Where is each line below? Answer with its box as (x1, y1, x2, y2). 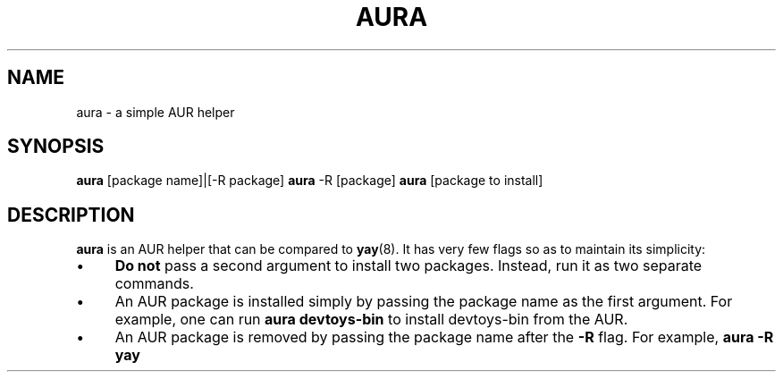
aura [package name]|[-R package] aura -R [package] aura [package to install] (76, 173, 543, 189)
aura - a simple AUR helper (76, 104, 235, 120)
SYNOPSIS (7, 135, 105, 158)
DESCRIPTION (7, 203, 135, 226)
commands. (114, 274, 194, 293)
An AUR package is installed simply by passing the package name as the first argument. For (114, 292, 733, 311)
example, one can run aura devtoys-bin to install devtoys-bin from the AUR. (114, 310, 628, 329)
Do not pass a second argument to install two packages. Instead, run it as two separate (114, 257, 703, 275)
